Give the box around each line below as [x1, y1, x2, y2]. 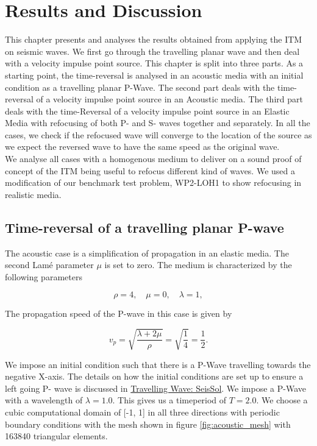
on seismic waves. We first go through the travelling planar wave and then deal [5, 44, 300, 57]
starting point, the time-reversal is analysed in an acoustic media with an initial [5, 68, 304, 81]
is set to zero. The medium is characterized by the [104, 258, 292, 271]
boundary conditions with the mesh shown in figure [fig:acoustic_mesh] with [5, 417, 291, 430]
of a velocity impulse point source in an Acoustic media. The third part [36, 93, 303, 105]
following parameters [5, 270, 82, 283]
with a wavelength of [5, 394, 83, 406]
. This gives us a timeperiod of [112, 394, 227, 406]
